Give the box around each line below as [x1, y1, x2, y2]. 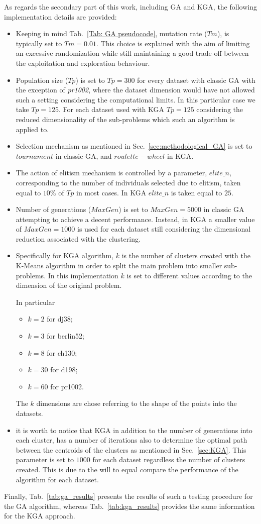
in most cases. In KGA [76, 187, 147, 197]
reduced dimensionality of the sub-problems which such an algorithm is [16, 114, 235, 124]
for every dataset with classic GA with [137, 74, 255, 85]
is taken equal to [171, 187, 222, 197]
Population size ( [16, 74, 68, 85]
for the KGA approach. [4, 510, 75, 521]
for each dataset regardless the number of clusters [92, 454, 245, 465]
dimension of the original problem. [16, 280, 122, 290]
